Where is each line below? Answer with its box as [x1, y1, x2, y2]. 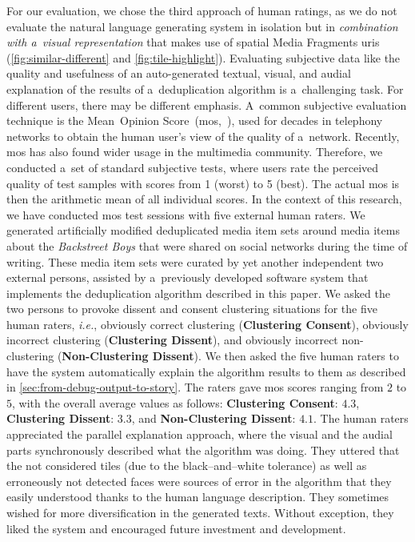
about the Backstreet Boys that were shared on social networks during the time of [6, 237, 408, 254]
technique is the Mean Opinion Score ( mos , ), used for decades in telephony [6, 112, 383, 129]
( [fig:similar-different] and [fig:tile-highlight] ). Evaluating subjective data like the [6, 49, 401, 66]
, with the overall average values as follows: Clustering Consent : [12, 394, 338, 411]
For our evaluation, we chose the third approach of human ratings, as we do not [6, 2, 397, 18]
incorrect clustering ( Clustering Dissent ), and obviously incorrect [6, 331, 338, 348]
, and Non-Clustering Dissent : [131, 410, 296, 427]
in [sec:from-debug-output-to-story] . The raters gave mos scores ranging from [6, 379, 384, 395]
